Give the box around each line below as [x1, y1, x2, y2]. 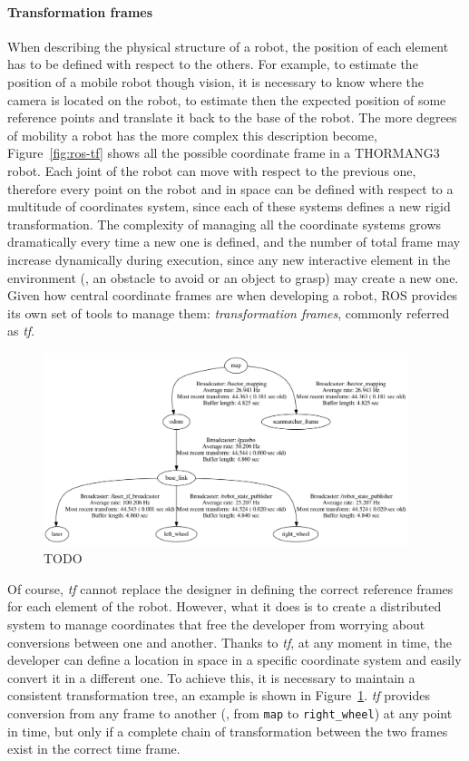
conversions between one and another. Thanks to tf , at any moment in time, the [7, 632, 452, 651]
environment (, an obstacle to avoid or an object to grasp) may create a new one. [7, 268, 459, 287]
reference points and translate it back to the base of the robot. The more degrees [7, 108, 457, 127]
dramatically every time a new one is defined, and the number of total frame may [7, 232, 461, 251]
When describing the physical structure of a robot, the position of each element [7, 36, 449, 55]
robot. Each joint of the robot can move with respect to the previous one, [7, 161, 416, 180]
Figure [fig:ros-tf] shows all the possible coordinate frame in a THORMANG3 [7, 143, 440, 162]
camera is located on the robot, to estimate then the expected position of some [7, 90, 446, 109]
